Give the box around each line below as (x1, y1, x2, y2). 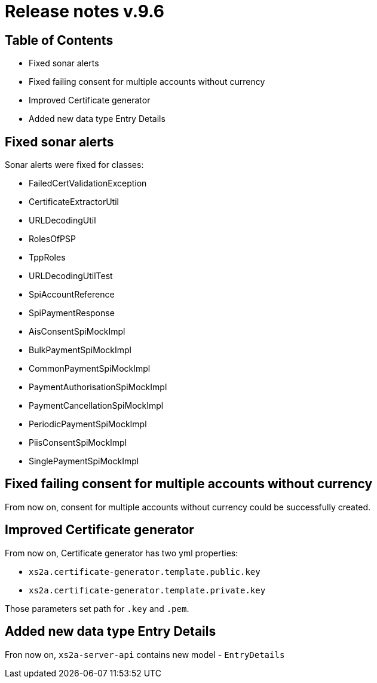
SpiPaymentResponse (29, 308, 115, 318)
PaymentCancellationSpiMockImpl (29, 400, 164, 411)
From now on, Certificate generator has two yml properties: (5, 547, 238, 558)
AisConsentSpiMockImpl (29, 326, 125, 337)
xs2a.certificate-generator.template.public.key (29, 566, 260, 577)
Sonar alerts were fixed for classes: (5, 160, 144, 170)
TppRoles (29, 252, 66, 263)
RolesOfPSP (29, 234, 76, 244)
